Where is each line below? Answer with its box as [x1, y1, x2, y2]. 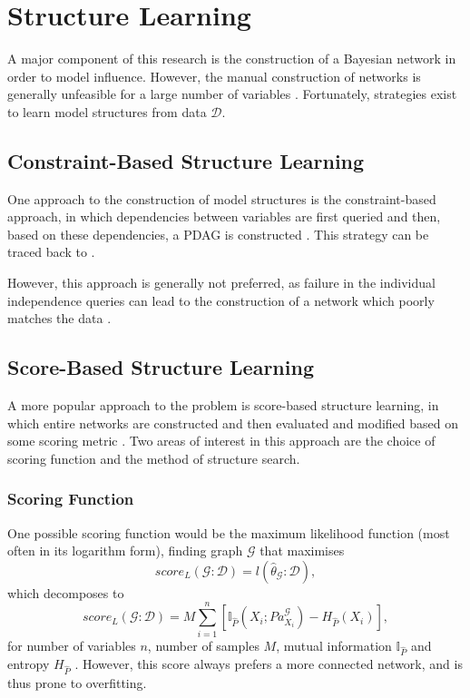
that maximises [259, 541, 345, 560]
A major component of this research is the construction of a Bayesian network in [7, 49, 456, 68]
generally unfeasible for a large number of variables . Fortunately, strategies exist [7, 84, 457, 103]
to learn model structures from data [7, 102, 207, 121]
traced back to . [7, 242, 95, 261]
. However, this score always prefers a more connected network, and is [74, 654, 463, 673]
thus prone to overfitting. [7, 673, 147, 693]
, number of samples [147, 635, 259, 654]
